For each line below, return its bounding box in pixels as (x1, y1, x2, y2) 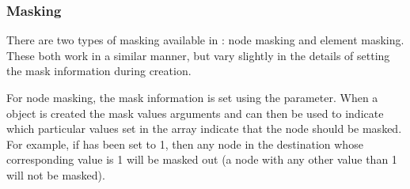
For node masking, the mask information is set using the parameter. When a (6, 89, 378, 105)
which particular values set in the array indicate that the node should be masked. (6, 120, 402, 137)
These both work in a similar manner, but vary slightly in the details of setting (6, 47, 390, 63)
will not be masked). (6, 166, 105, 183)
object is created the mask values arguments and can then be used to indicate (6, 104, 384, 121)
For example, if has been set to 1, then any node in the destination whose (6, 135, 363, 152)
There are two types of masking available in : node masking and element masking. (6, 32, 404, 48)
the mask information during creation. (6, 62, 192, 79)
